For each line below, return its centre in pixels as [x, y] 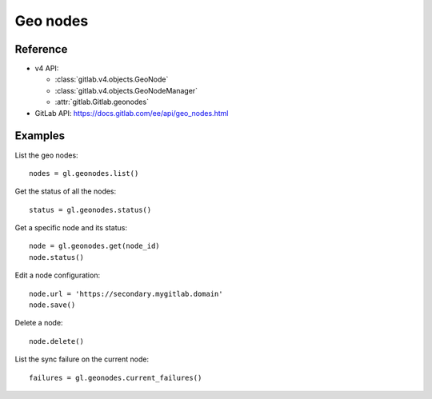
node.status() [56, 257]
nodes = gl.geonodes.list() [84, 173]
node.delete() [56, 341]
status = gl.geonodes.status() [90, 209]
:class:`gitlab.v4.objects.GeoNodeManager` [126, 90]
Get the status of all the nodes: [66, 191]
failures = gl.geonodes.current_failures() [116, 377]
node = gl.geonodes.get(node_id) [94, 246]
